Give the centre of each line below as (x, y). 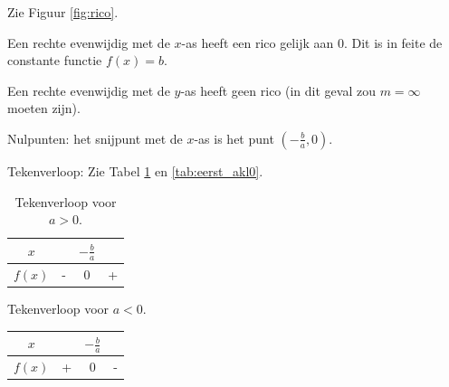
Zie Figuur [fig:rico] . (63, 12)
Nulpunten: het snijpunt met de (95, 138)
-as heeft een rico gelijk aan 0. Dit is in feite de (312, 42)
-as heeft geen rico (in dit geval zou (278, 90)
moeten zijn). (44, 108)
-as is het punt (234, 138)
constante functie (55, 60)
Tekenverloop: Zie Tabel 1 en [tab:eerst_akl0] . (135, 170)
